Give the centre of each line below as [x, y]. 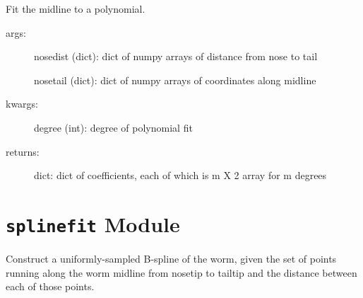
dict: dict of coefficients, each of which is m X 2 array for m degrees [180, 175]
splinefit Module [93, 223]
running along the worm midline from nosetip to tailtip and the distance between [181, 272]
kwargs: [22, 104]
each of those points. [50, 286]
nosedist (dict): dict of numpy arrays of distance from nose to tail [176, 56]
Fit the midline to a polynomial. [76, 8]
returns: [23, 151]
